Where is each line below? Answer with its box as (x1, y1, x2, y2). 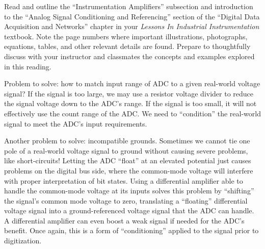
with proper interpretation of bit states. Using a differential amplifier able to (4, 175, 243, 186)
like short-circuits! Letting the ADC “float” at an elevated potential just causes (4, 155, 251, 166)
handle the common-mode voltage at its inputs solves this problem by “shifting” (4, 185, 254, 196)
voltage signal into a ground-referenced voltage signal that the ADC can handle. (4, 205, 254, 216)
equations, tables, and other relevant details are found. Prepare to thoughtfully (4, 41, 251, 52)
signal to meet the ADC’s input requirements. (4, 118, 147, 129)
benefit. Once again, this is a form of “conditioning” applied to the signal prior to (4, 225, 259, 236)
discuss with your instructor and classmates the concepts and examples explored (4, 51, 255, 61)
